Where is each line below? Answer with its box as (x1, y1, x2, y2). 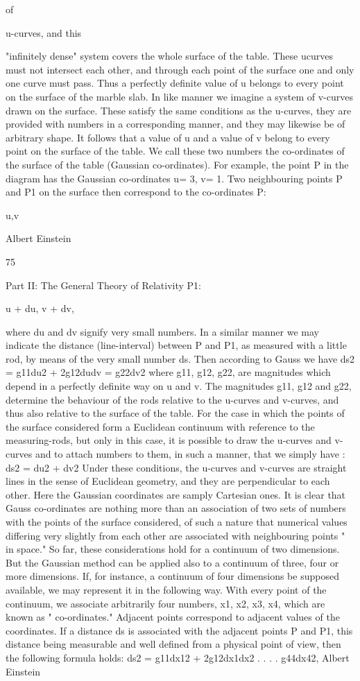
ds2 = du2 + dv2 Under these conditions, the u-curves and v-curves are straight (6, 460, 347, 474)
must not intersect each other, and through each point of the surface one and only (6, 62, 354, 76)
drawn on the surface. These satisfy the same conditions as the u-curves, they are (6, 103, 352, 117)
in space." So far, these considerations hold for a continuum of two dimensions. (6, 542, 340, 556)
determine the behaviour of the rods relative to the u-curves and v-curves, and (6, 392, 339, 406)
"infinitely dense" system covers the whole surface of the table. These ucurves (6, 49, 333, 63)
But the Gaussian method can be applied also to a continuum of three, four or (6, 555, 339, 569)
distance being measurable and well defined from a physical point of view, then (6, 637, 341, 651)
